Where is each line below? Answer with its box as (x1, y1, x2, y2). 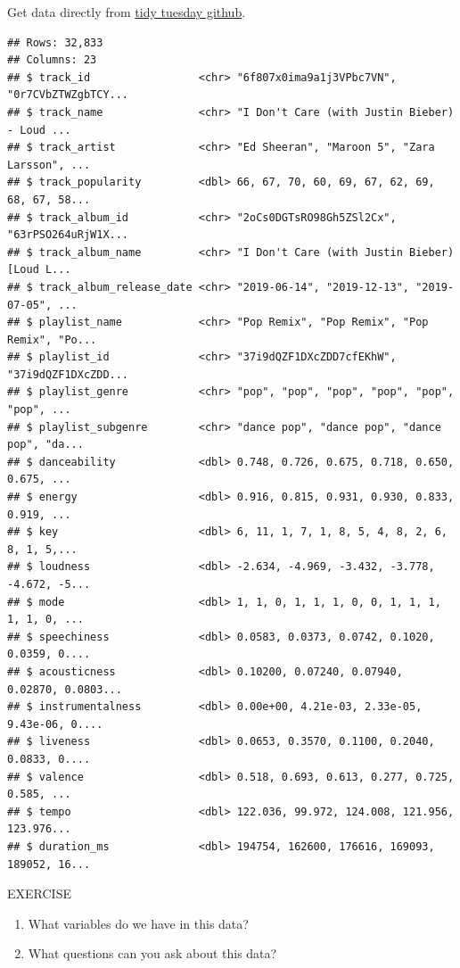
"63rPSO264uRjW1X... (7, 228, 129, 242)
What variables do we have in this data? (28, 914, 249, 932)
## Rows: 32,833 (7, 36, 103, 49)
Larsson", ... (7, 158, 91, 171)
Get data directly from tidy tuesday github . (7, 3, 246, 21)
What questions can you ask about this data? (28, 944, 277, 963)
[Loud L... (7, 263, 71, 277)
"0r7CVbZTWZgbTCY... (7, 88, 129, 102)
